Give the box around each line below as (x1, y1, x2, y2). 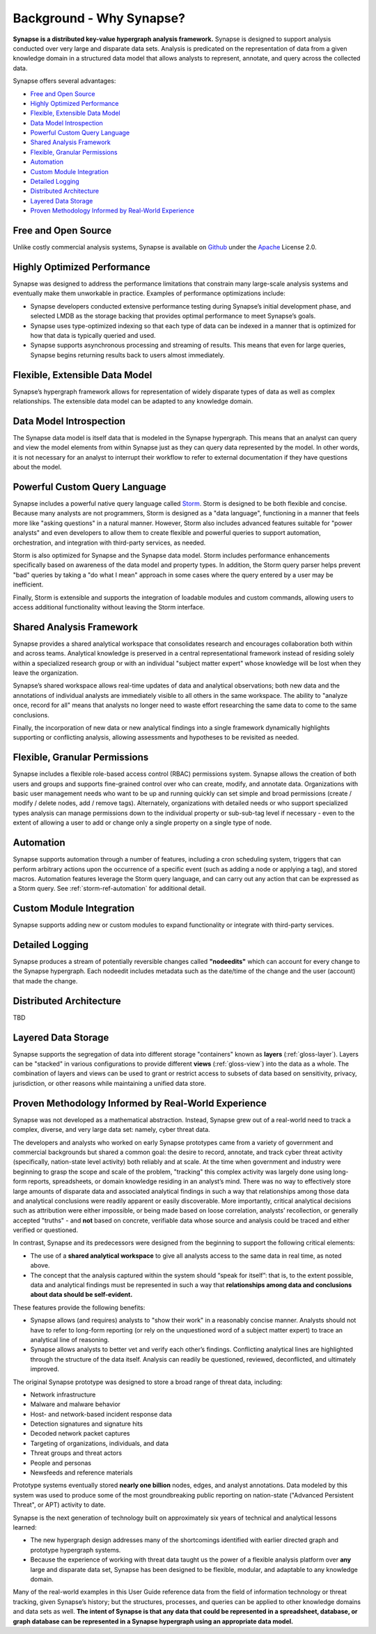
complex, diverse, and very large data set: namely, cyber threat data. (13, 1126, 210, 1134)
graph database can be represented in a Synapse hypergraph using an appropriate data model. (13, 1617, 294, 1626)
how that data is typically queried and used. (30, 331, 156, 339)
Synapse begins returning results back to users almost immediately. (30, 350, 226, 359)
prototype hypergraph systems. (30, 1546, 121, 1554)
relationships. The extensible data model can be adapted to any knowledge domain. (13, 397, 253, 405)
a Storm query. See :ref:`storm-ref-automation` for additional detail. (13, 885, 206, 893)
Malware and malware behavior (30, 1400, 121, 1408)
